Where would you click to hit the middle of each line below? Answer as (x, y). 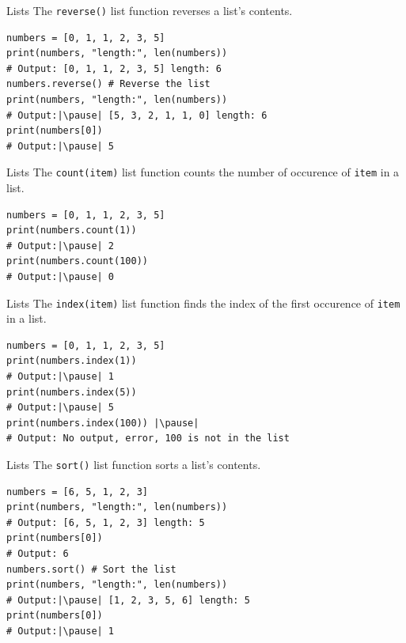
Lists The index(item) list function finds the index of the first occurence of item (203, 303)
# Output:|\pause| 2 (61, 246)
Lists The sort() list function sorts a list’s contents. (134, 465)
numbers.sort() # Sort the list (91, 569)
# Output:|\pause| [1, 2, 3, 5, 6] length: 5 (128, 600)
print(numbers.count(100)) (77, 261)
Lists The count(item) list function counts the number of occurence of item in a (203, 172)
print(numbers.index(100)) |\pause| (103, 423)
